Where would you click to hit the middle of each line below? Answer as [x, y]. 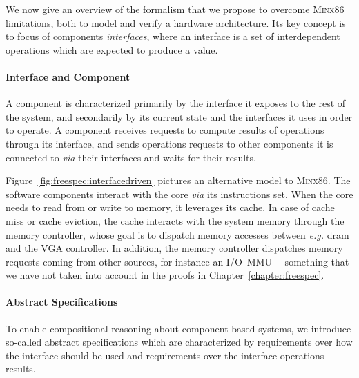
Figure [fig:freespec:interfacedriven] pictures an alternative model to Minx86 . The [178, 180]
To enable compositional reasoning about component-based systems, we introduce [178, 328]
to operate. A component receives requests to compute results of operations [165, 130]
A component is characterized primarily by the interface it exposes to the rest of [176, 103]
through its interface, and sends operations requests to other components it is [169, 143]
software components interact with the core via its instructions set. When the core [179, 193]
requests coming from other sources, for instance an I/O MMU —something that [177, 261]
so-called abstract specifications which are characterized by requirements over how [179, 342]
